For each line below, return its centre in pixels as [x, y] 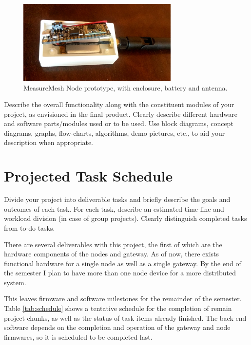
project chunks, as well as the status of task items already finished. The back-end [125, 318]
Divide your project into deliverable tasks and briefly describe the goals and [117, 199]
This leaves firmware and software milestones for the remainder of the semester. [123, 299]
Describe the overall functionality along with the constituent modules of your [119, 104]
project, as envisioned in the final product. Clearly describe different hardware [121, 114]
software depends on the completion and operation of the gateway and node [117, 327]
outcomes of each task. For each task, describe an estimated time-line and [114, 209]
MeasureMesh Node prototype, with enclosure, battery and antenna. [125, 88]
